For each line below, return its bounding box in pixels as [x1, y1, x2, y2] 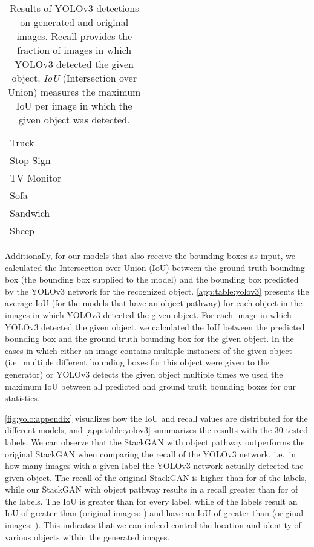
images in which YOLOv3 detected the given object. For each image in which [5, 308, 292, 321]
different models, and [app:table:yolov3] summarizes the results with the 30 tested [5, 424, 309, 436]
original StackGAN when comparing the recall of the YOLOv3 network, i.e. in [5, 447, 296, 460]
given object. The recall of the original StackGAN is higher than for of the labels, [5, 471, 307, 483]
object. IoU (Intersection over [11, 71, 137, 85]
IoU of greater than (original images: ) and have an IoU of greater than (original [5, 506, 304, 519]
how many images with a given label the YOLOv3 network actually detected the [5, 459, 304, 472]
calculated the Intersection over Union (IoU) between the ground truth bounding [5, 261, 305, 273]
